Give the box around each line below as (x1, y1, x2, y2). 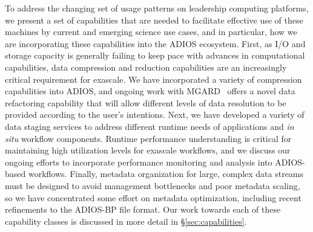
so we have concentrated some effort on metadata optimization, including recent (5, 191, 301, 204)
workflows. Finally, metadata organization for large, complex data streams (28, 167, 304, 180)
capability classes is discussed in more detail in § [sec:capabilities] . (5, 214, 247, 227)
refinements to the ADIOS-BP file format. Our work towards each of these (5, 203, 281, 216)
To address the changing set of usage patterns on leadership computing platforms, (5, 2, 309, 14)
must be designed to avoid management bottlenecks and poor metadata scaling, (5, 179, 300, 192)
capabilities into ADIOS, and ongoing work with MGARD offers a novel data (5, 85, 295, 97)
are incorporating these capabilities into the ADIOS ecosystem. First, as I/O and (5, 37, 306, 50)
